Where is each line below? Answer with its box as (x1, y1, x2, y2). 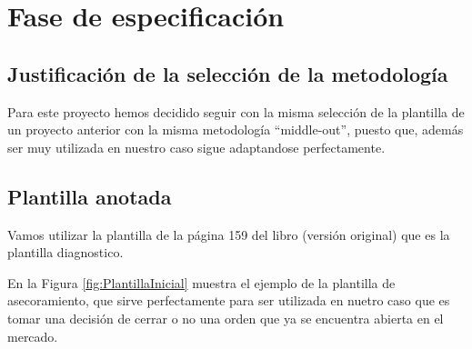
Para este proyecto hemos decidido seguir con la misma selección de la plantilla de (7, 102, 465, 121)
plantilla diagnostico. (7, 243, 124, 262)
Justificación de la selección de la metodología (7, 59, 448, 87)
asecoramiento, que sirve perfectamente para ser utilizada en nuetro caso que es (7, 291, 450, 310)
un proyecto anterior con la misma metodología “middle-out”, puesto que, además (7, 120, 464, 139)
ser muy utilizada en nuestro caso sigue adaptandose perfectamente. (7, 137, 386, 156)
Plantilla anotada (7, 182, 172, 210)
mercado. (7, 326, 58, 345)
